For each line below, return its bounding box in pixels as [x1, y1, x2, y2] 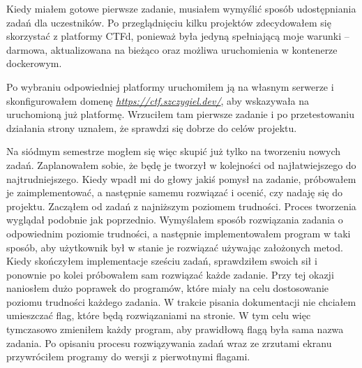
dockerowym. [6, 56, 62, 71]
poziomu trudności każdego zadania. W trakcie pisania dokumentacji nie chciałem [6, 294, 356, 309]
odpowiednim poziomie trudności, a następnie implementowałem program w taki [6, 226, 351, 240]
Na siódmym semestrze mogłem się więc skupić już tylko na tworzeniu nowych [6, 144, 341, 159]
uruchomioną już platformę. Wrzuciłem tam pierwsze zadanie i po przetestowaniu [6, 107, 354, 122]
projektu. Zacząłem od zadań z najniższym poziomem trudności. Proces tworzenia [6, 198, 356, 213]
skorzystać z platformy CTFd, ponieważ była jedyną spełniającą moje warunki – [6, 29, 349, 43]
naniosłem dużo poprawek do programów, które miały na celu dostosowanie [6, 281, 329, 295]
